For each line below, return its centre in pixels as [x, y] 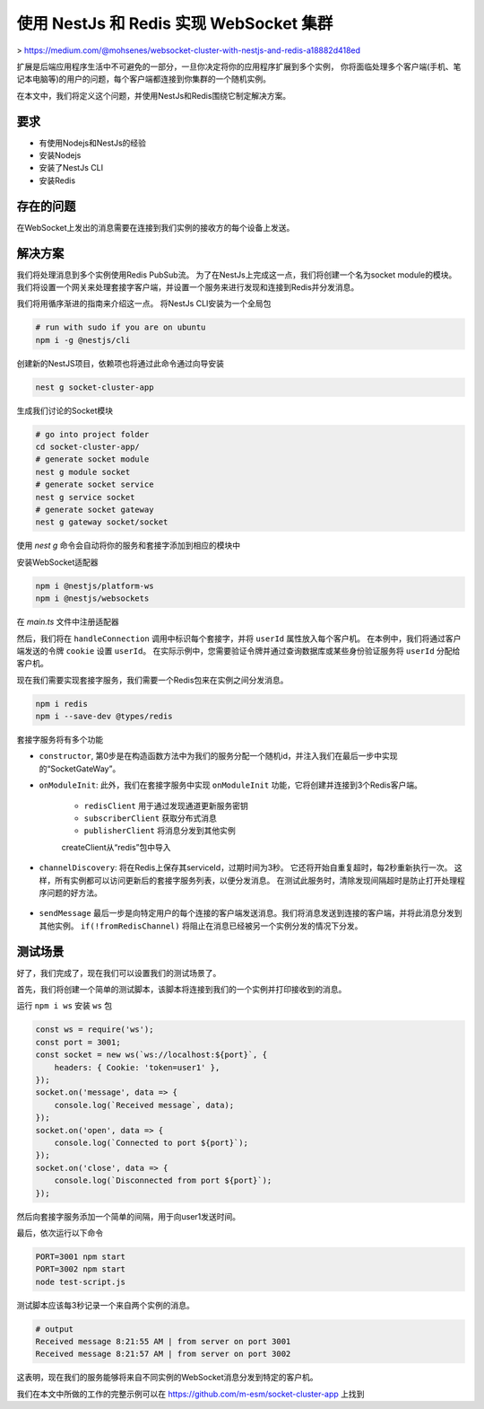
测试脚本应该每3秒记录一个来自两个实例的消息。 [105, 1305]
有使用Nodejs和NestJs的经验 [93, 143]
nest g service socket [85, 497]
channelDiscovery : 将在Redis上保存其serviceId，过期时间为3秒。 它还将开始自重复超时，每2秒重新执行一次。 [246, 867]
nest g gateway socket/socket [102, 522]
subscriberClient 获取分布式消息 [150, 818]
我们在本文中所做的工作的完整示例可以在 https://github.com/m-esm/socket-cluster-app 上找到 [190, 1394]
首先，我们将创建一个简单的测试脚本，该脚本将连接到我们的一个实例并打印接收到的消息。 [181, 990]
